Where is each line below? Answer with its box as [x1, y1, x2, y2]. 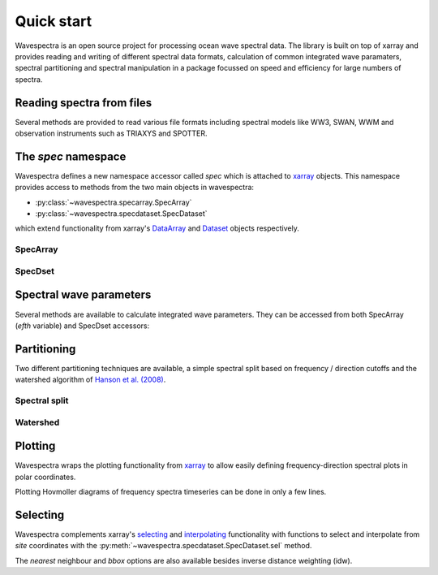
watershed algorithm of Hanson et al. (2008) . [15, 374, 166, 385]
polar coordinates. [15, 472, 76, 482]
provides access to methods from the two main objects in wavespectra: [15, 183, 255, 192]
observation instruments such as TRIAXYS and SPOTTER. [15, 128, 208, 138]
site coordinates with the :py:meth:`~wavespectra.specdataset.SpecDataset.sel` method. [15, 541, 312, 551]
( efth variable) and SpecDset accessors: [15, 321, 150, 331]
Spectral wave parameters [15, 288, 152, 302]
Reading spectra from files [15, 96, 152, 110]
